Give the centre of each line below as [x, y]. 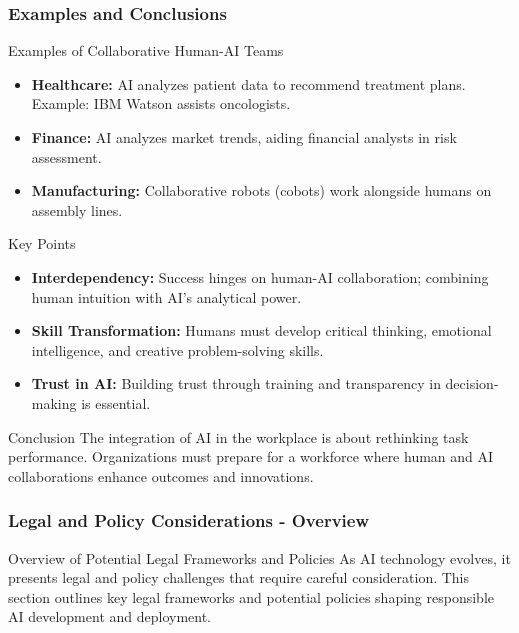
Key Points [42, 243]
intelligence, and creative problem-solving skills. [177, 349]
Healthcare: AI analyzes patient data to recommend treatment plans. [248, 83]
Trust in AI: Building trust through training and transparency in [236, 383]
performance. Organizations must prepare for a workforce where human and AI [251, 456]
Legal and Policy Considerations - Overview [189, 520]
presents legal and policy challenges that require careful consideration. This [239, 577]
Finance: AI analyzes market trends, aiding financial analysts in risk [244, 137]
